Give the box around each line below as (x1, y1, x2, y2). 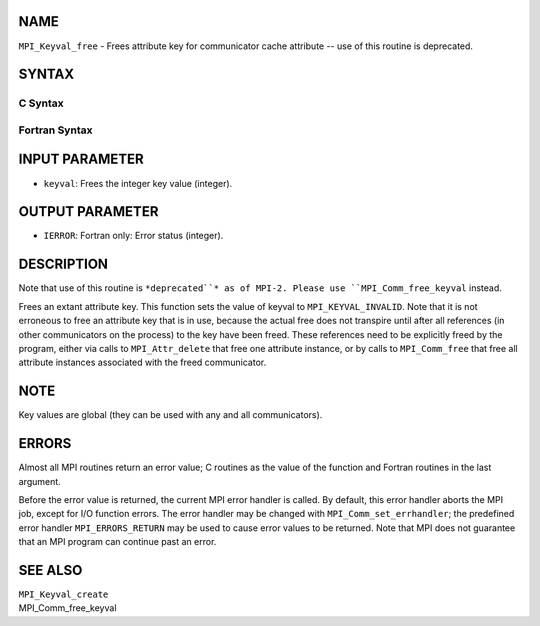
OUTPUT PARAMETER (18, 203, 159, 220)
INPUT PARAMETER (18, 151, 144, 168)
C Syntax (18, 96, 64, 110)
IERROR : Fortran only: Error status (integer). (43, 230, 224, 242)
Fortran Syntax (18, 123, 93, 137)
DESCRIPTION (18, 256, 109, 273)
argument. (18, 475, 62, 487)
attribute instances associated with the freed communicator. (18, 356, 267, 369)
